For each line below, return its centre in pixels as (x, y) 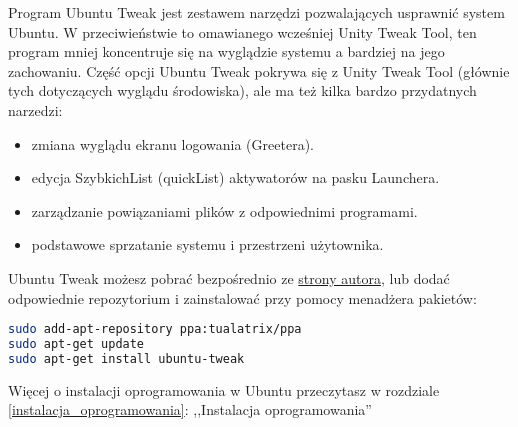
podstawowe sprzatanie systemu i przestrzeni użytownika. (207, 244)
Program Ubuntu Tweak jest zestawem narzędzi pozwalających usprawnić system (256, 12)
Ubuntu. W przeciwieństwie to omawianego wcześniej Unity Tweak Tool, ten (242, 31)
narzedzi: (35, 109)
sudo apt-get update (76, 344)
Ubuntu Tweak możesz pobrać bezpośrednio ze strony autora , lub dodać (229, 277)
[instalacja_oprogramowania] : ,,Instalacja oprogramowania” (190, 409)
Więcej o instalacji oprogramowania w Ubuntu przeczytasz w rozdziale (224, 389)
